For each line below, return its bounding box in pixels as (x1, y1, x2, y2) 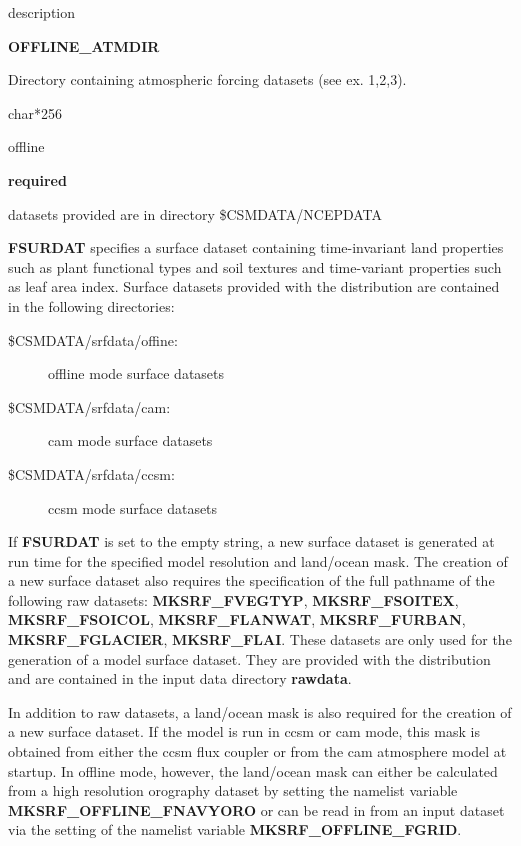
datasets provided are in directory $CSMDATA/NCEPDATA (8, 203, 383, 224)
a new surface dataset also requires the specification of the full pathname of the (8, 570, 495, 591)
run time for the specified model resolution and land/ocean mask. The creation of (8, 550, 508, 571)
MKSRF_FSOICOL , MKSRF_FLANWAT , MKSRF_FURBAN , (8, 609, 466, 630)
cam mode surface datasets (48, 430, 213, 451)
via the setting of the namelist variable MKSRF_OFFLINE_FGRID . (8, 819, 462, 840)
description (8, 2, 76, 22)
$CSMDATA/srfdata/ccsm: (8, 463, 175, 484)
